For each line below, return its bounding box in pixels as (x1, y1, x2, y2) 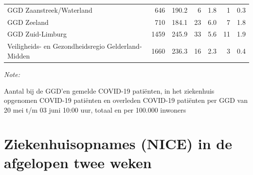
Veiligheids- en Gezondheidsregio (7, 41, 105, 51)
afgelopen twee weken (4, 152, 152, 172)
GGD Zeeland (7, 17, 49, 27)
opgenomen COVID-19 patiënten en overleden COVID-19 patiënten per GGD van (4, 95, 248, 105)
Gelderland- (107, 41, 142, 51)
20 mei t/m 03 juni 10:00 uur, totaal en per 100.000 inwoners (4, 104, 186, 115)
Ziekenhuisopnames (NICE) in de (4, 133, 233, 153)
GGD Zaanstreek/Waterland (7, 4, 92, 15)
